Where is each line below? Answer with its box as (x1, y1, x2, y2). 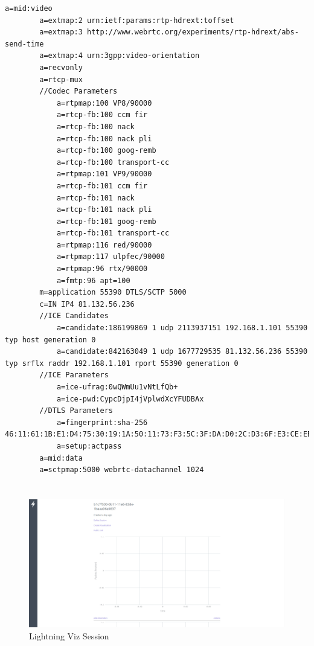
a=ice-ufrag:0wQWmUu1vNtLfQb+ (56, 383, 178, 391)
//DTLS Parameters (39, 406, 113, 415)
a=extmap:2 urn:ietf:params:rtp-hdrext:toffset (39, 16, 234, 25)
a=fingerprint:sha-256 (56, 418, 148, 427)
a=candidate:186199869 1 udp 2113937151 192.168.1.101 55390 (56, 324, 308, 333)
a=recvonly (39, 63, 83, 72)
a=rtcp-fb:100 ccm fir (56, 110, 148, 120)
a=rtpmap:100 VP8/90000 (56, 98, 152, 107)
